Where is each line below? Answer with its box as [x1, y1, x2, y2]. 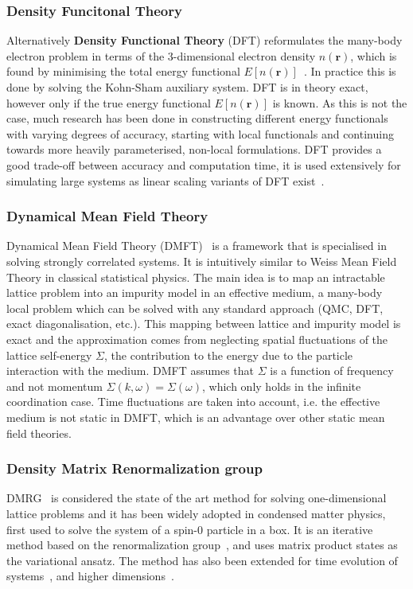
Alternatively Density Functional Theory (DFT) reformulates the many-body [6, 32, 403, 49]
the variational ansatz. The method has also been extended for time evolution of [6, 552, 398, 568]
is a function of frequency [270, 362, 394, 379]
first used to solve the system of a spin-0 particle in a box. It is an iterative [6, 521, 373, 537]
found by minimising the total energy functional [6, 63, 240, 80]
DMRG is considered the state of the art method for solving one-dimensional [6, 490, 387, 506]
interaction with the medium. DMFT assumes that [6, 362, 254, 379]
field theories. [6, 424, 72, 441]
